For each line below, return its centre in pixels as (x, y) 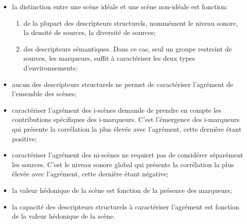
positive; (24, 138)
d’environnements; (50, 67)
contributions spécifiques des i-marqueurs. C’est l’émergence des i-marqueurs (126, 119)
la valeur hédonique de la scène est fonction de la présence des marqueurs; (122, 190)
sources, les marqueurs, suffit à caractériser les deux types (109, 58)
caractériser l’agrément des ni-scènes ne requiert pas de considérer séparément (128, 155)
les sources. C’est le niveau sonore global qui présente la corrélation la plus (123, 164)
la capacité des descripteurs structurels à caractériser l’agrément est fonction (126, 206)
